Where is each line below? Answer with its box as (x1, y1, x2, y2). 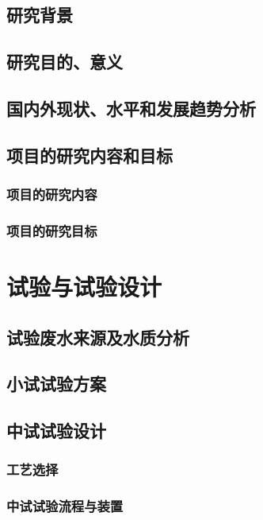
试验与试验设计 (6, 270, 162, 302)
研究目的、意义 (6, 49, 123, 74)
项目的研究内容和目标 (6, 142, 173, 167)
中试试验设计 (6, 418, 106, 443)
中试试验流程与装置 (6, 496, 124, 516)
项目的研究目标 (6, 220, 97, 240)
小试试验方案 (6, 371, 106, 396)
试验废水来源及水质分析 (6, 324, 189, 349)
